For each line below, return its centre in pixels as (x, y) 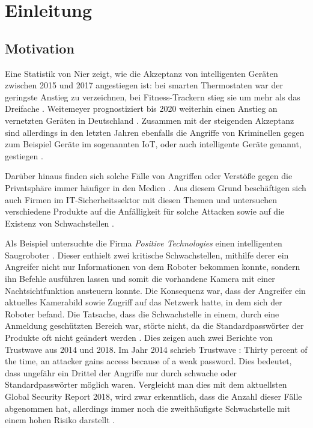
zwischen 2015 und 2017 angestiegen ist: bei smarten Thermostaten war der (144, 85)
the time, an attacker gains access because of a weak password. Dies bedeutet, (148, 361)
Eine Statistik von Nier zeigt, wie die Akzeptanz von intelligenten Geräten (141, 73)
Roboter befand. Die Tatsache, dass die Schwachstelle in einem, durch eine (142, 313)
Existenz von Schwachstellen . (59, 223)
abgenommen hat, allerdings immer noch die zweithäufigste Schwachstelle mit (148, 408)
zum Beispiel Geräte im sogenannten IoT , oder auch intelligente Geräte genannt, (153, 144)
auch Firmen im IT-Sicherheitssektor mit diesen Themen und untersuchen (141, 199)
